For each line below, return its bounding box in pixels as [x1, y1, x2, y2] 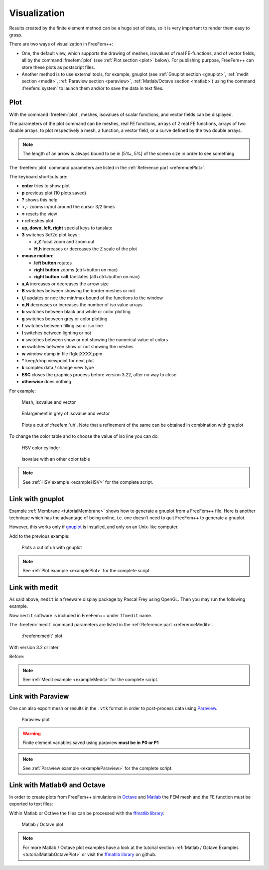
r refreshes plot [21, 218, 54, 224]
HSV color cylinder [21, 445, 61, 451]
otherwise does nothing [21, 379, 72, 385]
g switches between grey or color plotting [21, 315, 108, 322]
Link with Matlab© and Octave [9, 781, 106, 789]
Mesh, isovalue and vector [21, 399, 76, 405]
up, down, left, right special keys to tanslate [21, 225, 113, 231]
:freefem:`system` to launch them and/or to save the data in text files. [21, 85, 164, 91]
